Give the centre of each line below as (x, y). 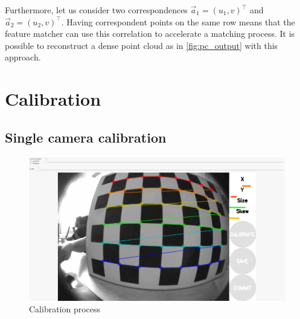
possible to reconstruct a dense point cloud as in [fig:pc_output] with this (142, 45)
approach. (23, 57)
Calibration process (65, 309)
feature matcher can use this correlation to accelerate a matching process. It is (150, 34)
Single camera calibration (86, 137)
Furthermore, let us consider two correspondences (96, 10)
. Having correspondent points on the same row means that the (178, 21)
